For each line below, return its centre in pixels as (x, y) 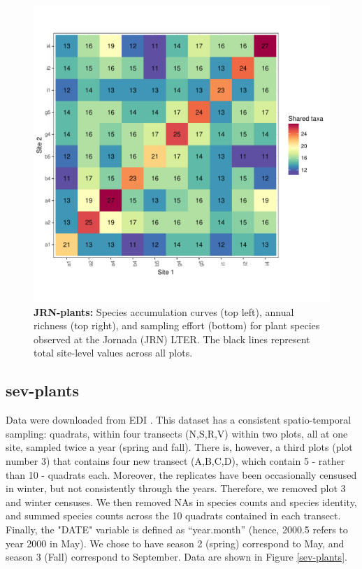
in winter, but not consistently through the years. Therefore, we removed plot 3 (176, 488)
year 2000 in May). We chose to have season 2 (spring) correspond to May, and (175, 543)
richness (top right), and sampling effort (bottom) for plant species (177, 325)
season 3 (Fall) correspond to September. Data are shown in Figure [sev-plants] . (176, 557)
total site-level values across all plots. (113, 353)
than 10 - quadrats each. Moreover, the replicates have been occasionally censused (181, 474)
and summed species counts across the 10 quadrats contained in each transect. (173, 516)
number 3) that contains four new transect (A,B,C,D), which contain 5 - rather (175, 460)
